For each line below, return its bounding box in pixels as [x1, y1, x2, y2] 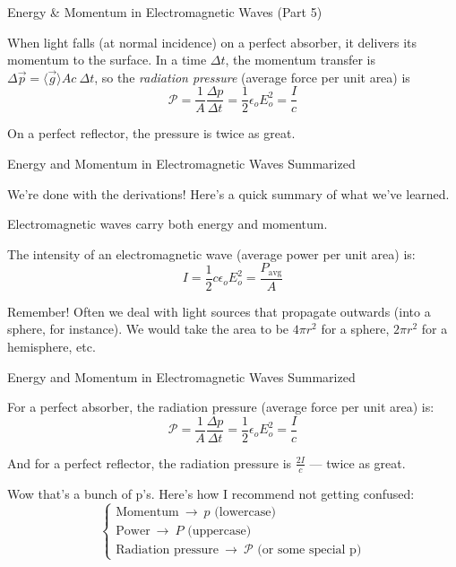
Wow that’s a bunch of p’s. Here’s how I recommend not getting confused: [7, 484, 415, 502]
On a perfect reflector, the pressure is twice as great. [7, 124, 296, 143]
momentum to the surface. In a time [7, 50, 207, 69]
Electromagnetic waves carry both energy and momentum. [7, 214, 328, 233]
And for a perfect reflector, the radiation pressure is [7, 453, 292, 472]
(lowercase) [214, 505, 276, 519]
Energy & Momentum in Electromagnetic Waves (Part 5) [7, 3, 323, 21]
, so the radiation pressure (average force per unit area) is [94, 67, 410, 86]
